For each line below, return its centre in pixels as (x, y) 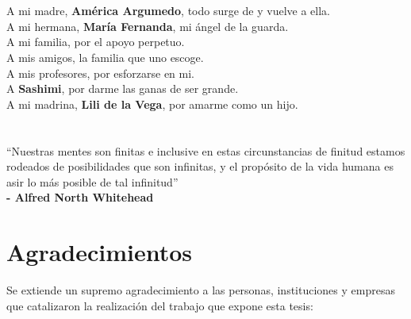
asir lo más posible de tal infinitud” (92, 181)
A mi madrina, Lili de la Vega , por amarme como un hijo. (152, 104)
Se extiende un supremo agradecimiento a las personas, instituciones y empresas (201, 290)
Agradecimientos (100, 252)
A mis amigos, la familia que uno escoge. (105, 57)
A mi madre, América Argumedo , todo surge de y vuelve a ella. (169, 11)
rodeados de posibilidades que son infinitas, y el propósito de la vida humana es (200, 166)
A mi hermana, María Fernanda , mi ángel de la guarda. (148, 26)
